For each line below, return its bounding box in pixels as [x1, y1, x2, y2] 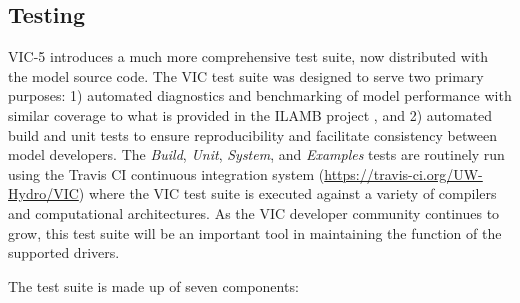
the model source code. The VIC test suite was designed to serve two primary [8, 65, 484, 86]
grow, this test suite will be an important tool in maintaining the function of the [8, 222, 502, 243]
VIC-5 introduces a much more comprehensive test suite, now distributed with [8, 46, 489, 67]
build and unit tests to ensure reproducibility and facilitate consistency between [8, 124, 497, 145]
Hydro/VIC [8, 183, 79, 204]
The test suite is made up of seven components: [8, 275, 299, 296]
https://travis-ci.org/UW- [324, 163, 483, 184]
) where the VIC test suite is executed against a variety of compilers [78, 183, 497, 204]
